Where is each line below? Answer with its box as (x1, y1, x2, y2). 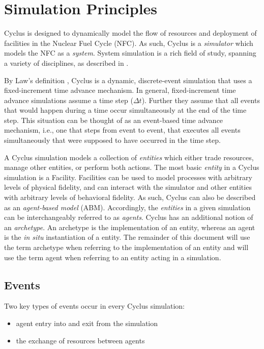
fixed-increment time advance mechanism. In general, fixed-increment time (4, 85, 236, 95)
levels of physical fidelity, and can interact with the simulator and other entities (4, 182, 252, 192)
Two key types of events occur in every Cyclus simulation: (4, 301, 185, 311)
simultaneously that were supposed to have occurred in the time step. (4, 135, 221, 145)
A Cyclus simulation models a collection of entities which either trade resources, (4, 152, 254, 162)
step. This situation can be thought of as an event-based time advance (4, 114, 223, 125)
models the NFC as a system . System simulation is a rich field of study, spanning (4, 47, 256, 58)
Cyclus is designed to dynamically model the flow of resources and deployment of (4, 28, 257, 38)
